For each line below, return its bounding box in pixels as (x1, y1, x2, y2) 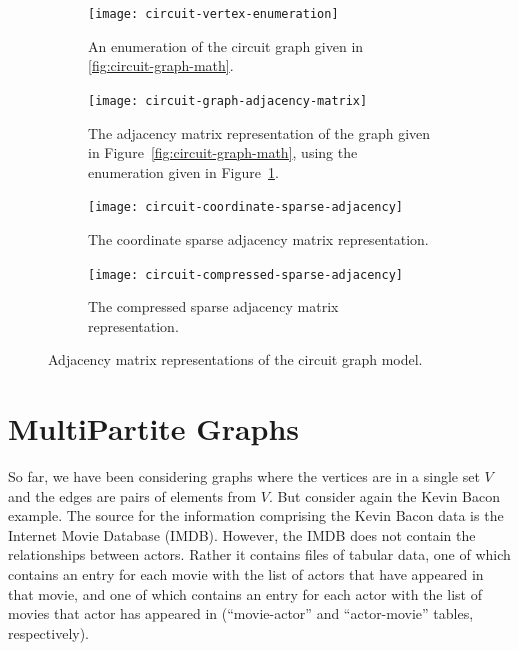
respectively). (8, 622, 90, 643)
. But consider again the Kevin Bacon (268, 485, 500, 506)
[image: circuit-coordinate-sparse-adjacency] (88, 200, 403, 215)
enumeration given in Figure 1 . (88, 161, 279, 182)
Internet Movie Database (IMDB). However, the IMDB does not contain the (8, 524, 476, 545)
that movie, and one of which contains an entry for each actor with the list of (8, 583, 482, 604)
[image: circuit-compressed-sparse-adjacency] (88, 267, 403, 282)
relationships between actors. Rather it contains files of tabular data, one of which (8, 544, 511, 565)
